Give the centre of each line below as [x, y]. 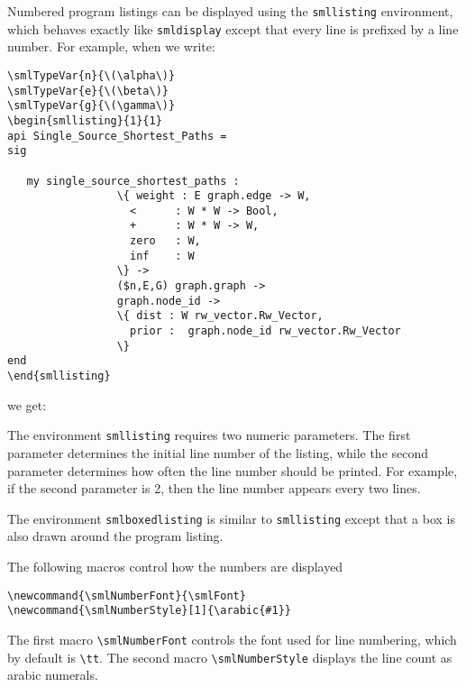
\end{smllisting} [59, 376]
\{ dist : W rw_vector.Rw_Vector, [220, 316]
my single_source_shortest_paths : [133, 181]
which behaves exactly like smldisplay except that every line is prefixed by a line [233, 28]
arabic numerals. [53, 675]
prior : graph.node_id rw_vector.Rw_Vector [265, 331]
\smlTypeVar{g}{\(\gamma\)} [91, 106]
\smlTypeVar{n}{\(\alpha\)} [91, 75]
